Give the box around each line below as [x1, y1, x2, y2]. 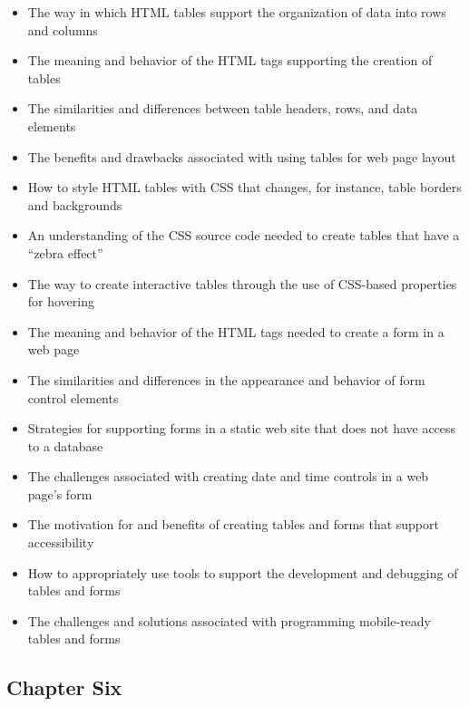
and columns [27, 20, 98, 39]
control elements [27, 388, 119, 407]
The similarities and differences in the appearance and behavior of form [27, 370, 425, 389]
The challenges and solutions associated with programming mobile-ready [27, 611, 432, 630]
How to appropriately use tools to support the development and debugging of [27, 563, 458, 582]
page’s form [27, 484, 93, 503]
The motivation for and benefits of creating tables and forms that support [27, 515, 439, 534]
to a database [27, 436, 103, 455]
